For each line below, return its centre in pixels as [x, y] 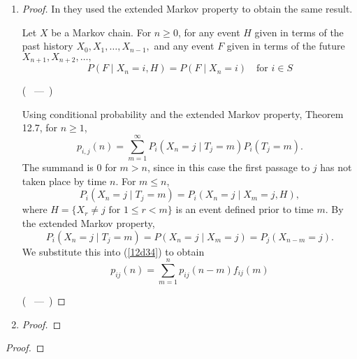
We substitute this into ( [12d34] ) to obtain [113, 251]
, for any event [209, 32]
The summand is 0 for [69, 167]
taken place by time [64, 181]
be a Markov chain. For [101, 32]
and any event [184, 46]
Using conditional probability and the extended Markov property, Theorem [183, 113]
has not [336, 167]
